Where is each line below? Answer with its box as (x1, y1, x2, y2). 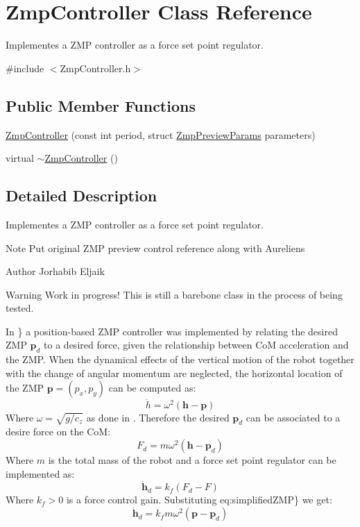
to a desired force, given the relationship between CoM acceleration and (44, 337, 349, 352)
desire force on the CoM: (6, 424, 111, 439)
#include (6, 60, 44, 75)
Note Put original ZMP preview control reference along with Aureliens (6, 240, 305, 255)
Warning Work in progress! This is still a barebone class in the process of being (6, 287, 343, 301)
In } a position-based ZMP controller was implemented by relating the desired (6, 324, 338, 338)
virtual (6, 151, 34, 165)
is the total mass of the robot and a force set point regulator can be (48, 453, 336, 467)
